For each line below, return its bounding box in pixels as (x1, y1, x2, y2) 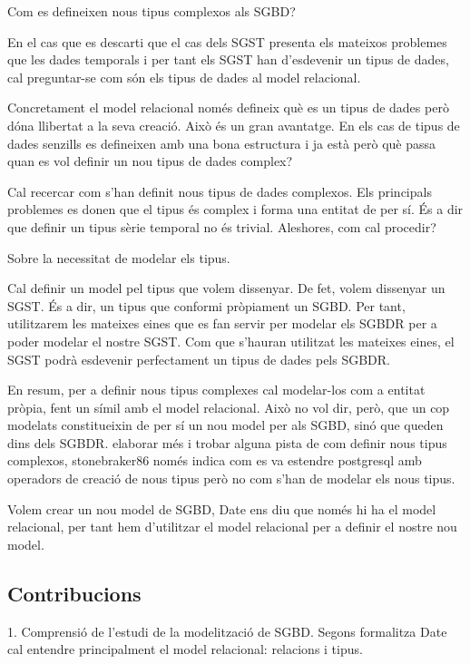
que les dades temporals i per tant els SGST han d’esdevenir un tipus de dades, (7, 50, 449, 69)
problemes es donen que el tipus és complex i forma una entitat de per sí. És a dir (7, 200, 464, 219)
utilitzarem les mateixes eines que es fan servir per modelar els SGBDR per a (7, 314, 437, 333)
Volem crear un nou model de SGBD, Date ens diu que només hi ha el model (7, 499, 436, 518)
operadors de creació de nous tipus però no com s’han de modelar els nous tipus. (7, 469, 455, 488)
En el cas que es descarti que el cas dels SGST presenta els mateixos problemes (7, 32, 447, 51)
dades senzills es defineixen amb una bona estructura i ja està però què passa (7, 133, 436, 152)
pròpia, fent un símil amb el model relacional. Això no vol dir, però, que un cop (7, 397, 450, 416)
